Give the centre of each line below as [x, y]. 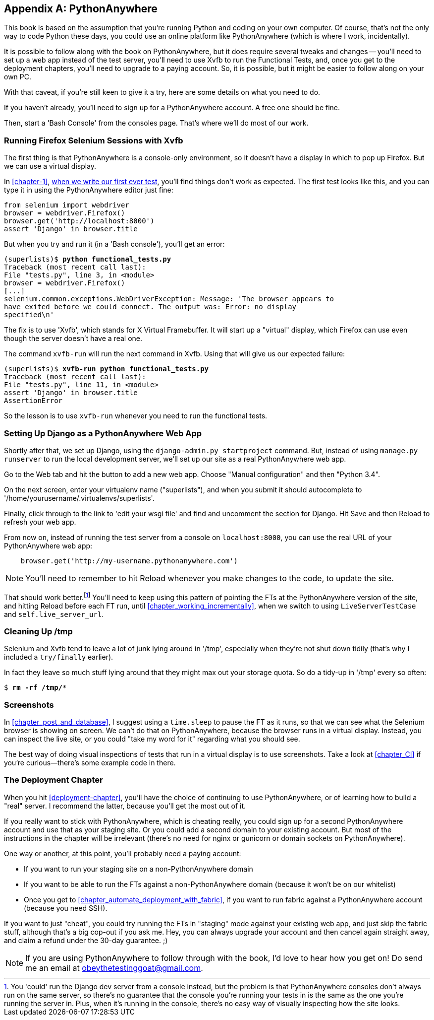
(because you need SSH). [66, 908]
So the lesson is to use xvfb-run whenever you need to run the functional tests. [136, 416]
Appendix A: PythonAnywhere [81, 9]
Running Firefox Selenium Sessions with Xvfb [94, 140]
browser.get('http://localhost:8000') [79, 221]
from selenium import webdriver [67, 205]
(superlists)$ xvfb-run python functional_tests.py [107, 369]
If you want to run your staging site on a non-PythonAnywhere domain [138, 869]
